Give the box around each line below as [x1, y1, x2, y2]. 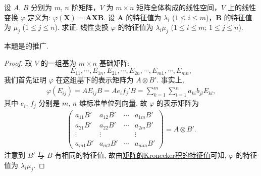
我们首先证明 [4, 74, 46, 84]
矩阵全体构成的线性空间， [136, 2, 222, 12]
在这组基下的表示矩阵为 [56, 74, 134, 84]
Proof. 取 [4, 57, 32, 68]
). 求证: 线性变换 [55, 22, 109, 32]
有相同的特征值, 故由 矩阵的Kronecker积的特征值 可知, [55, 150, 227, 160]
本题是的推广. [4, 40, 48, 51]
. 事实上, [156, 74, 184, 84]
